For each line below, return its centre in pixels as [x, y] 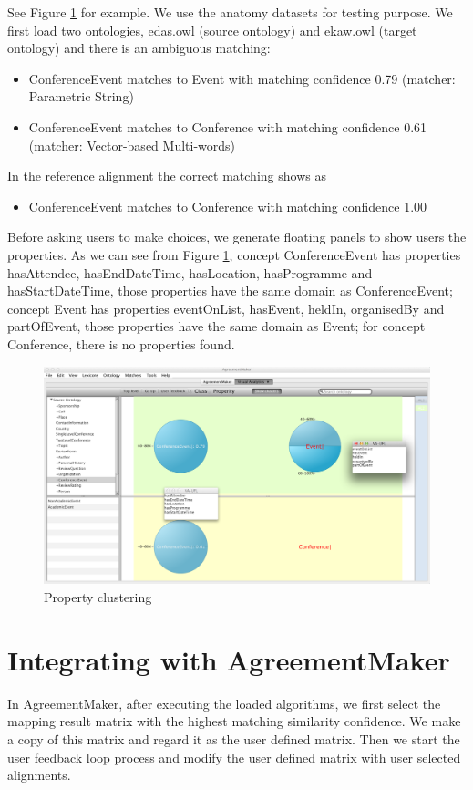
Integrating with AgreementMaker [229, 659]
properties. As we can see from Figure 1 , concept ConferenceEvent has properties [234, 254]
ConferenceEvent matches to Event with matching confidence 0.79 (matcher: [242, 78]
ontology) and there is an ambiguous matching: [139, 48]
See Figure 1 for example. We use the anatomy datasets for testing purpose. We [230, 12]
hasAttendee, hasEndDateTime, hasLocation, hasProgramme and [190, 272]
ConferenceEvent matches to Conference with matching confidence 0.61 [228, 126]
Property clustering [98, 597]
